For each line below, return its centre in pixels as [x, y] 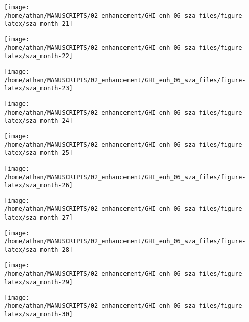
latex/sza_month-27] [39, 218]
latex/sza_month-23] [39, 89]
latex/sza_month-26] [39, 185]
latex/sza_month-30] [39, 315]
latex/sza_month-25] [39, 153]
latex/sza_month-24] [39, 121]
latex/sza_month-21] [39, 24]
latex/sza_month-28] [39, 250]
